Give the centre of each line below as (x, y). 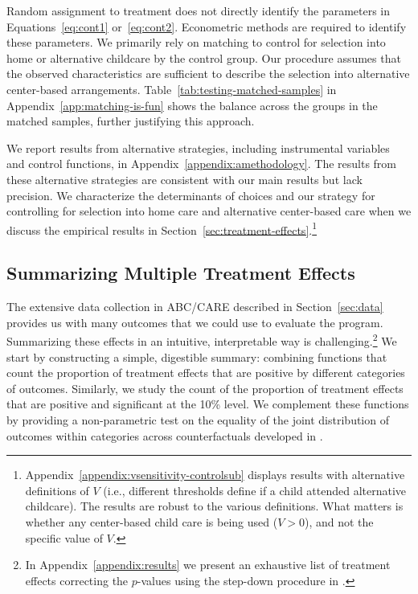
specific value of (64, 537)
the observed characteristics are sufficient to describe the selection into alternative (208, 74)
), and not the (339, 521)
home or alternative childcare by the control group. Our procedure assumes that (204, 57)
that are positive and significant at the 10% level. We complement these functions (208, 404)
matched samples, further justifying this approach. (131, 121)
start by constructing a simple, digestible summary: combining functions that (197, 356)
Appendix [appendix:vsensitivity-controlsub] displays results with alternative (215, 475)
